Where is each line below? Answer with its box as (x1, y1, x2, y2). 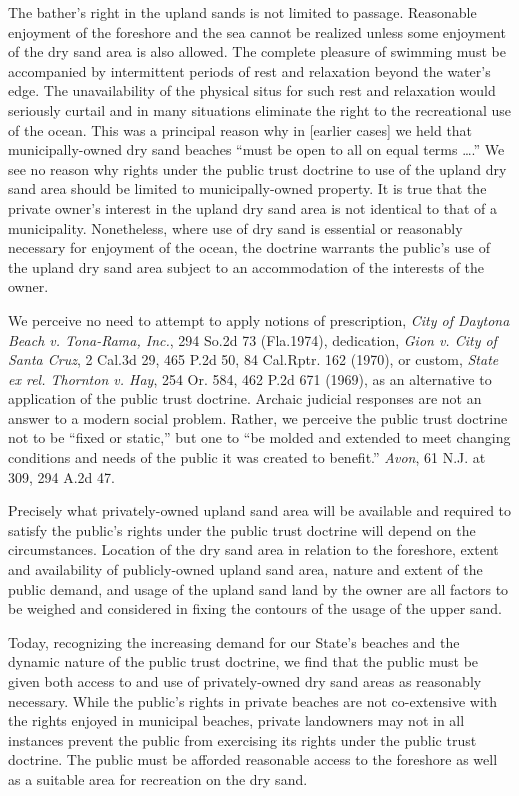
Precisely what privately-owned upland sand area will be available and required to (8, 500, 512, 521)
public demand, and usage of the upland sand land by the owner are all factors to (8, 578, 509, 599)
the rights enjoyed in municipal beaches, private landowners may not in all (8, 710, 465, 731)
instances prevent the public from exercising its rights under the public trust (8, 729, 477, 750)
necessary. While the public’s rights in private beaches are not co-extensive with (8, 690, 498, 711)
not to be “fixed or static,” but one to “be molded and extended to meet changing (8, 427, 511, 448)
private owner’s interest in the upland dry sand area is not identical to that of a (8, 197, 497, 218)
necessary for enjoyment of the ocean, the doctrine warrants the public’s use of (8, 237, 491, 258)
